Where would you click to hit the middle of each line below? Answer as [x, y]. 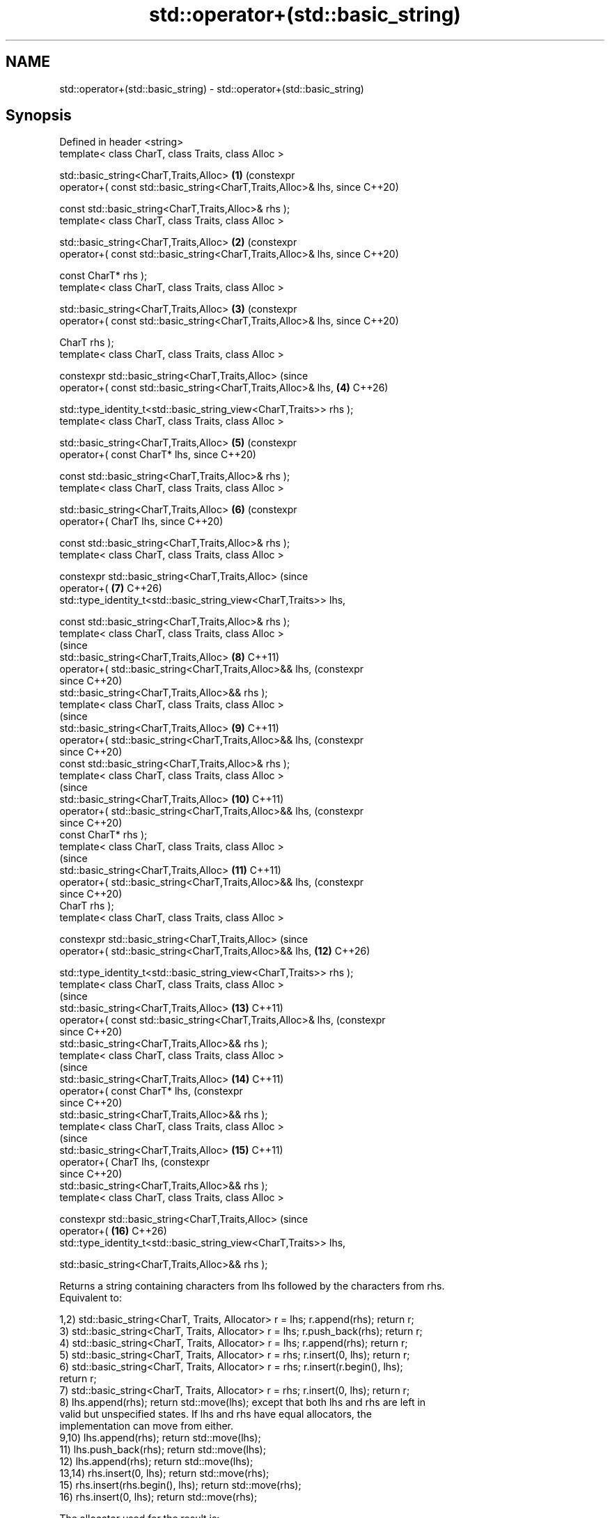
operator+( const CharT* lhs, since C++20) [158, 455]
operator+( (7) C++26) [111, 588]
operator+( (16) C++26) [113, 1231]
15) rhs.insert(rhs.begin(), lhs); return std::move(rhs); [180, 1485]
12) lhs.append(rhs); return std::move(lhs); [156, 1462]
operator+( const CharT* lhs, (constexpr [151, 1091]
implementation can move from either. [147, 1426]
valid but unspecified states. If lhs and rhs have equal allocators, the [216, 1414]
